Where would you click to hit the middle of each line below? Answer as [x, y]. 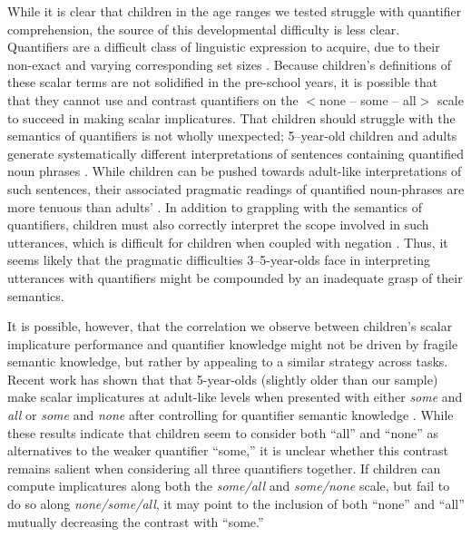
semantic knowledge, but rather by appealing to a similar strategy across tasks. [228, 361]
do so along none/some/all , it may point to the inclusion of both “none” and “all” [236, 504]
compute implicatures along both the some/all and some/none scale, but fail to [229, 486]
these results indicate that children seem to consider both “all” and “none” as [223, 432]
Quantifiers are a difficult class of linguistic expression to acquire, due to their [224, 47]
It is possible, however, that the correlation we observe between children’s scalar [230, 326]
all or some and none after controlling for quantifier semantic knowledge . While [231, 415]
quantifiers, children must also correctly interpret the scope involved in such [218, 225]
